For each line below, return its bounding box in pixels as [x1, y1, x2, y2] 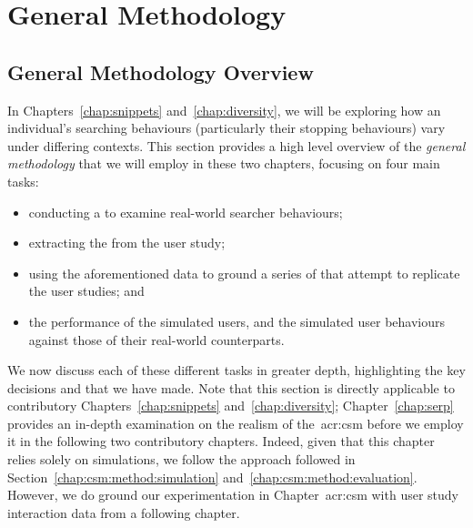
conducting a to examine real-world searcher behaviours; [28, 202, 343, 221]
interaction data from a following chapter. [7, 503, 240, 522]
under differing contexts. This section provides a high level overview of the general [7, 136, 466, 155]
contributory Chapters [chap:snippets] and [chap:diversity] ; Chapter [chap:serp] [7, 396, 454, 415]
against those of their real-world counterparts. [28, 330, 285, 349]
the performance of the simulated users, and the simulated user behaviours [28, 311, 446, 330]
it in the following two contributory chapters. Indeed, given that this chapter [7, 432, 435, 451]
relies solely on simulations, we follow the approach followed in [7, 450, 356, 469]
